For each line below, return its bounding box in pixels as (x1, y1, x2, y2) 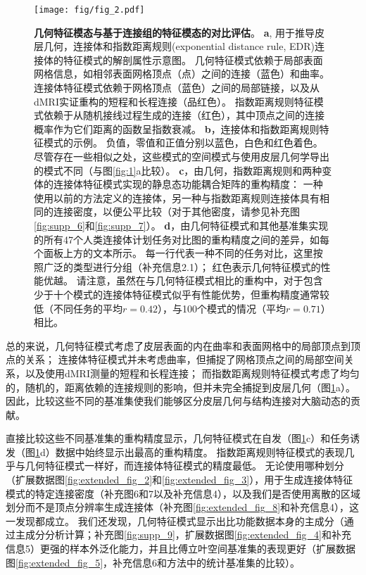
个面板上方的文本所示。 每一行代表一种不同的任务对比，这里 (34, 246, 313, 260)
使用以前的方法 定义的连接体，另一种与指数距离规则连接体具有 (34, 190, 320, 205)
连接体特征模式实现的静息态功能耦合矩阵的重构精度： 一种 (53, 177, 323, 191)
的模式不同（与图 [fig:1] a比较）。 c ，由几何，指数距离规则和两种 (34, 163, 322, 177)
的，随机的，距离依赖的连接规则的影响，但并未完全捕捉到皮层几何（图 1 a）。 (6, 379, 355, 394)
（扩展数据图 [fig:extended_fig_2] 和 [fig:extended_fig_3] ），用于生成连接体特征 (6, 472, 353, 487)
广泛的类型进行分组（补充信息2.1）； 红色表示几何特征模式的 (43, 259, 321, 274)
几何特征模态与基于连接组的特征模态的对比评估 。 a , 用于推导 (34, 25, 315, 39)
